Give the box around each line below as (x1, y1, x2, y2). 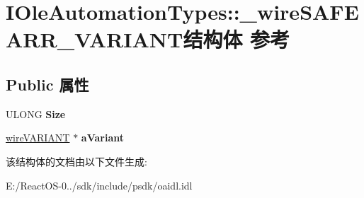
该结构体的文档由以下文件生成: (6, 153, 147, 168)
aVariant (81, 130, 124, 145)
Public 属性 (6, 73, 89, 95)
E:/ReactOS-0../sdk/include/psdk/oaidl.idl (6, 177, 193, 192)
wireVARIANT (6, 130, 70, 145)
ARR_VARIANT (6, 25, 183, 54)
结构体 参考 (183, 25, 290, 54)
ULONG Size (6, 106, 66, 121)
